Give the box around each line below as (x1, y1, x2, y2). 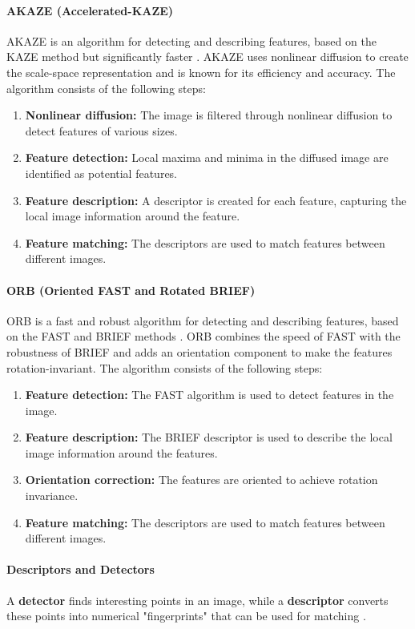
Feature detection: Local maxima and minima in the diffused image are (25, 149, 389, 166)
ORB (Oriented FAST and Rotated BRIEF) (6, 281, 256, 298)
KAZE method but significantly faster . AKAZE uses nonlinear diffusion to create (6, 48, 409, 65)
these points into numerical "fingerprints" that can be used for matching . (6, 607, 366, 624)
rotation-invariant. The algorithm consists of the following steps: (6, 359, 323, 376)
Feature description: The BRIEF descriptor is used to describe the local (25, 429, 393, 446)
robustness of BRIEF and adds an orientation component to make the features (6, 343, 393, 360)
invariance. (25, 487, 79, 504)
